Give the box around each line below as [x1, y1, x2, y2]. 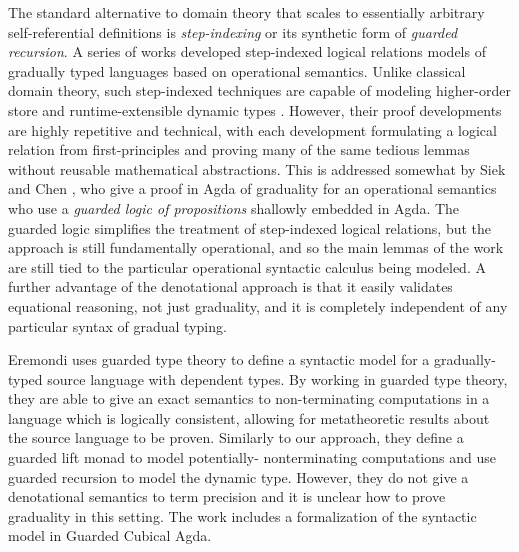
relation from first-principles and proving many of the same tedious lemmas [8, 139, 470, 160]
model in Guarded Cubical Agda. [8, 525, 212, 546]
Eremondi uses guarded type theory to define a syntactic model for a [8, 349, 430, 370]
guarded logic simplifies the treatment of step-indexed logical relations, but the [8, 217, 492, 238]
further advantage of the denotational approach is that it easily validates [8, 276, 453, 297]
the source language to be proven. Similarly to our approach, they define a [8, 427, 464, 448]
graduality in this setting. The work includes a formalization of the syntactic [8, 505, 477, 526]
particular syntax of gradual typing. [8, 315, 227, 336]
